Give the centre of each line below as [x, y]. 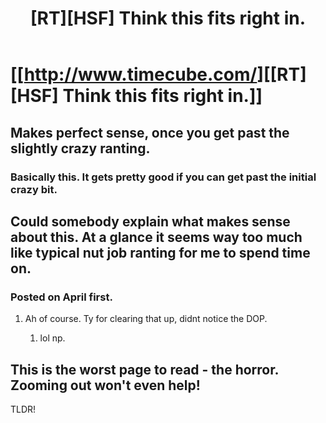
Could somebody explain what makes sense [150, 221]
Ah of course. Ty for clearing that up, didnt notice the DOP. [146, 319]
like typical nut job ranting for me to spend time [160, 252]
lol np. [52, 338]
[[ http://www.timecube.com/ [134, 74]
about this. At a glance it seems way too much [156, 237]
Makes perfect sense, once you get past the [150, 132]
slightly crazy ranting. [80, 148]
